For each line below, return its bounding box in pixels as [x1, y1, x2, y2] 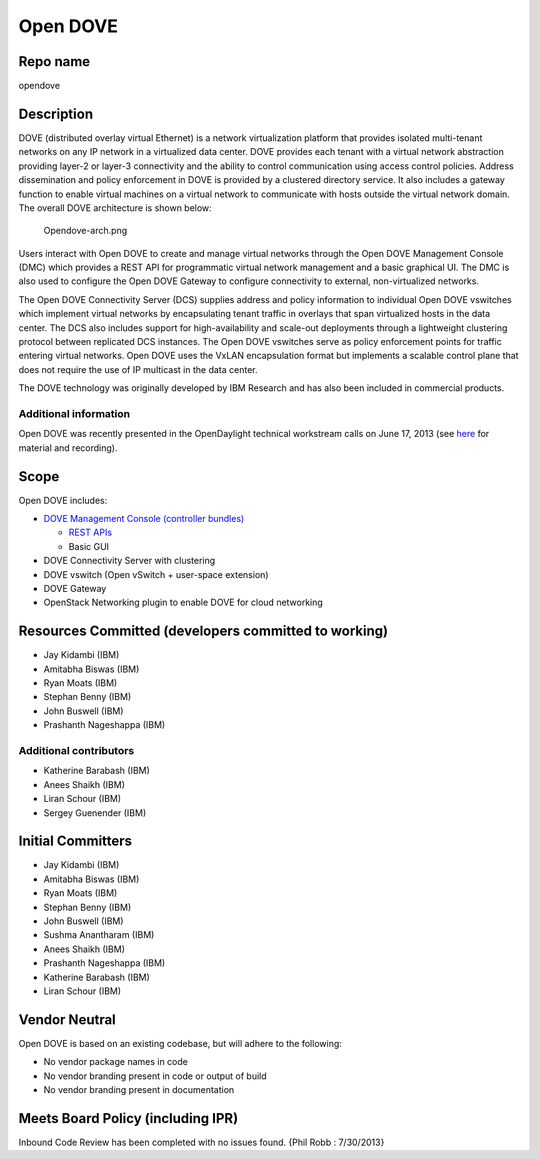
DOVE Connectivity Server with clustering [43, 555, 216, 567]
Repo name [18, 53, 91, 70]
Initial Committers [18, 833, 133, 850]
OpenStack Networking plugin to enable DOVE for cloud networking [43, 596, 324, 609]
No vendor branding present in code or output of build [43, 1070, 267, 1082]
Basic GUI [68, 540, 110, 552]
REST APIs [68, 526, 113, 539]
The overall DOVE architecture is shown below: [18, 201, 212, 214]
